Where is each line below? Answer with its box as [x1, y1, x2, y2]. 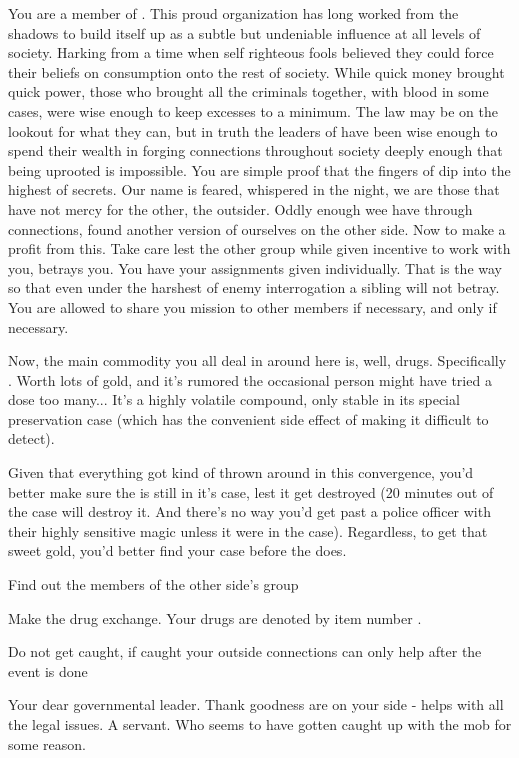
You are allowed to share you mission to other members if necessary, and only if [8, 296, 497, 317]
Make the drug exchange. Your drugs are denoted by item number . [8, 607, 422, 628]
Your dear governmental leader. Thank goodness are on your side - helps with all [8, 694, 504, 715]
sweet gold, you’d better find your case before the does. [8, 540, 347, 561]
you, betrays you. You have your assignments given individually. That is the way [8, 257, 502, 278]
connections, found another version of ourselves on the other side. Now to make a [8, 218, 506, 239]
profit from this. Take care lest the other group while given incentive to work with [8, 238, 511, 259]
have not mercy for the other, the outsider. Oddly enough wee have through [8, 198, 473, 219]
